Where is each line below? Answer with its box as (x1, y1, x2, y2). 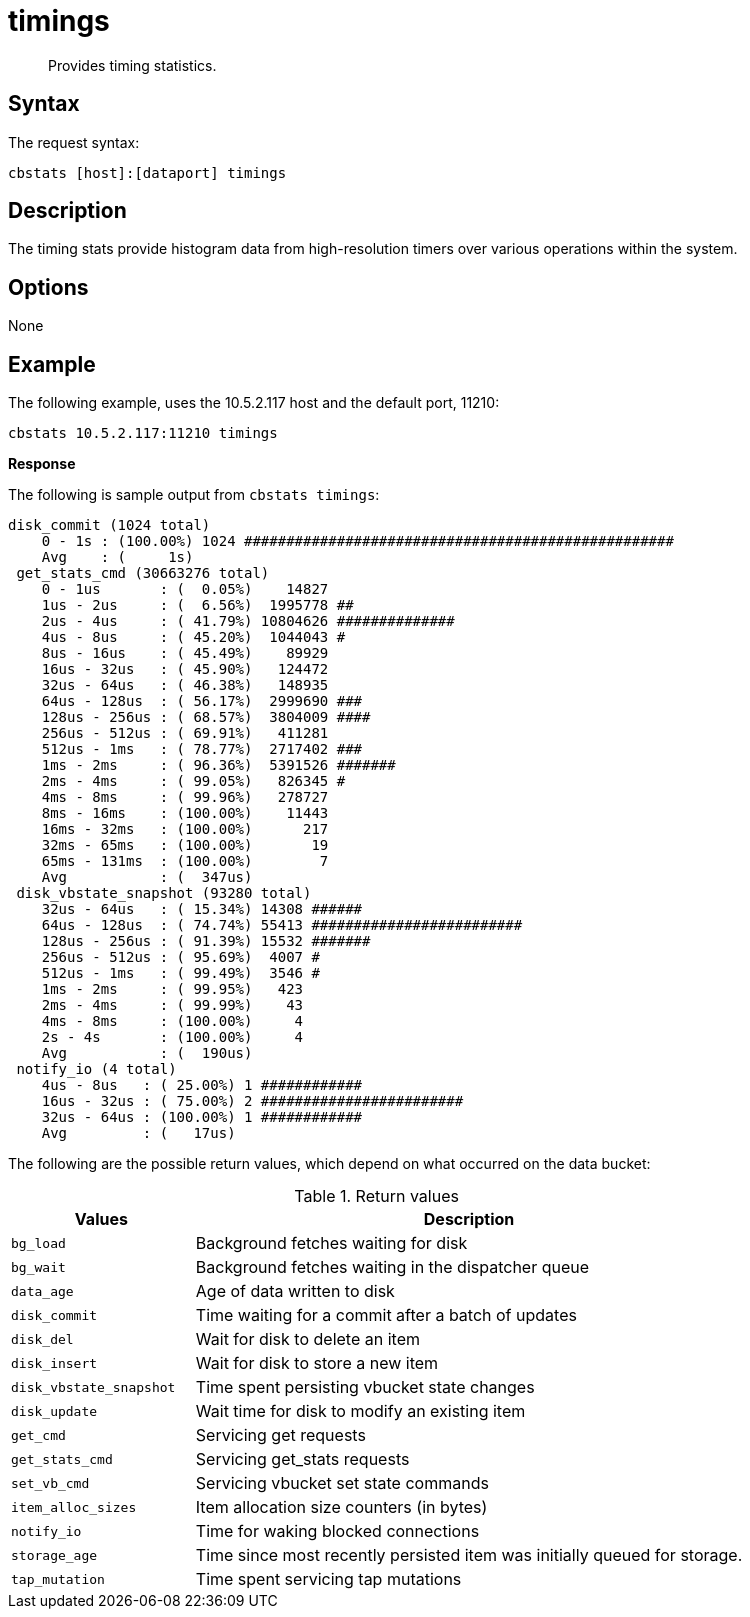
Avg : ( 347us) (41, 869, 253, 886)
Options (8, 274, 89, 300)
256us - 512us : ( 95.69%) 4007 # (41, 949, 320, 966)
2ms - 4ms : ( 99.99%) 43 (41, 997, 304, 1014)
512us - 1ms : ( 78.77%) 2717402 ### (41, 741, 363, 758)
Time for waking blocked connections (195, 1521, 480, 1542)
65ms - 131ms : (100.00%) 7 (41, 853, 329, 870)
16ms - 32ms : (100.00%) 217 (41, 821, 329, 838)
